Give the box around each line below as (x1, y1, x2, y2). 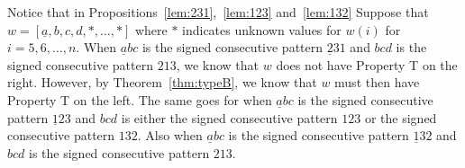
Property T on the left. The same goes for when (7, 90, 272, 109)
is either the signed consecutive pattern (121, 108, 338, 127)
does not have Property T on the (276, 55, 458, 74)
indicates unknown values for (182, 20, 342, 39)
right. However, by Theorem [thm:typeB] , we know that (7, 73, 317, 92)
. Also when (137, 126, 203, 145)
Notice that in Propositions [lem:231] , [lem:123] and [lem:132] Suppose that (7, 3, 429, 21)
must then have (334, 73, 420, 92)
